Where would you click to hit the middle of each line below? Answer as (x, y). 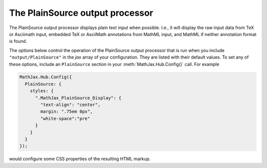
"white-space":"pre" (65, 118)
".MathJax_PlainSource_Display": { (78, 98)
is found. (18, 41)
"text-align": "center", (70, 105)
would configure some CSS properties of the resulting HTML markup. (80, 159)
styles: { (42, 91)
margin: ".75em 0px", (67, 112)
